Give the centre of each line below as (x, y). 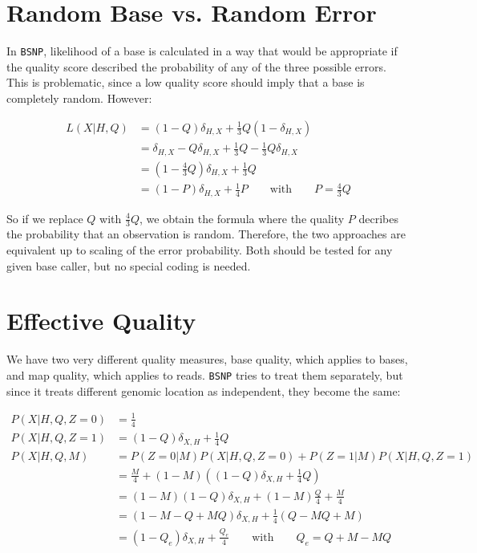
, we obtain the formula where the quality (242, 218)
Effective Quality (101, 321)
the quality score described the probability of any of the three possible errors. (196, 66)
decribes (379, 218)
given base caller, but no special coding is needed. (129, 265)
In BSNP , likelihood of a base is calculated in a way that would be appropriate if (202, 51)
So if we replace (45, 218)
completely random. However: (79, 98)
